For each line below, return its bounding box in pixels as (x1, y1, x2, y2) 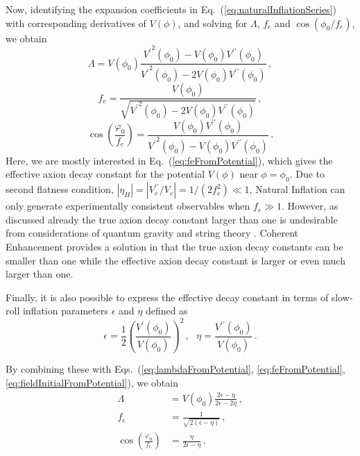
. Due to (289, 167, 325, 181)
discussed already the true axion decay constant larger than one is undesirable (6, 212, 338, 226)
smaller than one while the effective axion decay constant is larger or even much (6, 253, 345, 267)
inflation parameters (22, 303, 108, 318)
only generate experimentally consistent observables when (6, 199, 250, 213)
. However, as (282, 199, 338, 213)
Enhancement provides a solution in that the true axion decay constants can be (6, 239, 343, 254)
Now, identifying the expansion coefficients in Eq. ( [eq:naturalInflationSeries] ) (6, 2, 336, 16)
